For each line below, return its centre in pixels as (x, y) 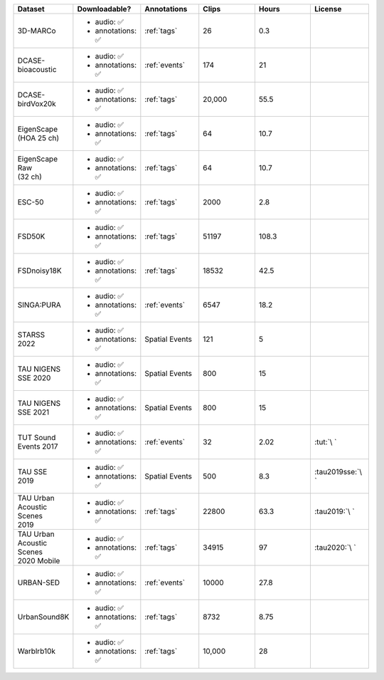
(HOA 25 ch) (38, 138)
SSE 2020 (34, 378)
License (328, 9)
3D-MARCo (37, 31)
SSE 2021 (33, 412)
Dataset (31, 9)
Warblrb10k (37, 651)
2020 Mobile (39, 561)
